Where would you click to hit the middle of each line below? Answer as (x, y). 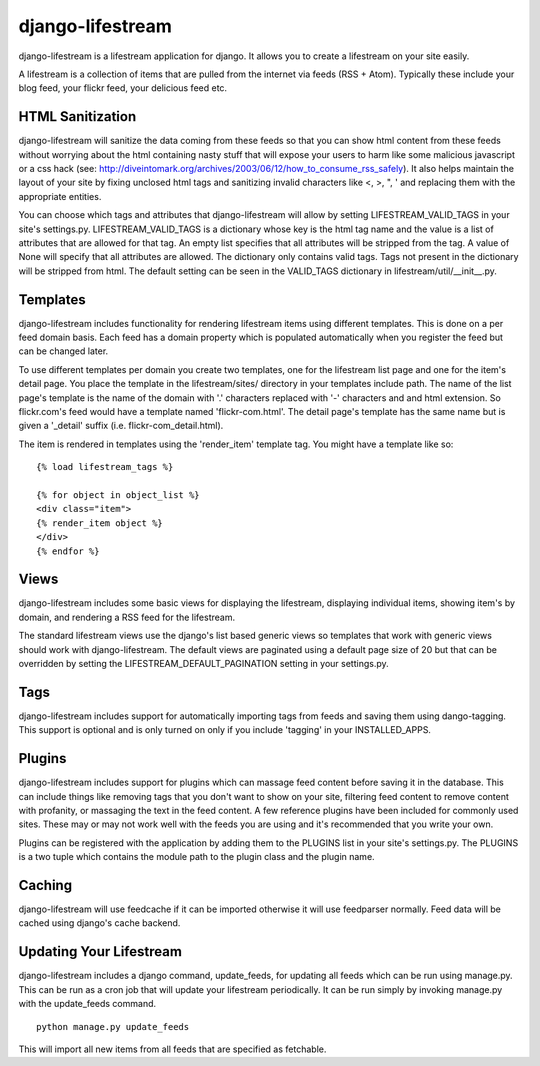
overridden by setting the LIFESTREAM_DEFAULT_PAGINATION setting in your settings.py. (203, 663)
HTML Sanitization (77, 116)
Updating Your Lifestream (100, 951)
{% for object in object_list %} (118, 494)
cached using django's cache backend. (99, 923)
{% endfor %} (68, 551)
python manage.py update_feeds (113, 1026)
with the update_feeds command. (87, 1004)
